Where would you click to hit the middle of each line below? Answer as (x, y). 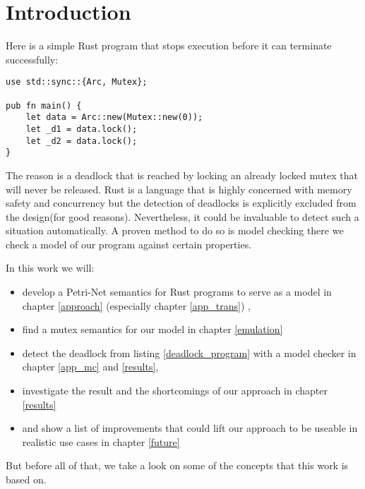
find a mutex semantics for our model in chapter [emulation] (152, 329)
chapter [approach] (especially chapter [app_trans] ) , (136, 305)
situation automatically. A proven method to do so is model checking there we (175, 230)
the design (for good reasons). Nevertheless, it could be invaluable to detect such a (182, 216)
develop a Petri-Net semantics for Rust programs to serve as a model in (177, 292)
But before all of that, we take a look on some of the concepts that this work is (177, 465)
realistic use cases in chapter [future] (101, 441)
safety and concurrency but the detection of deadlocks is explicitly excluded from (181, 203)
